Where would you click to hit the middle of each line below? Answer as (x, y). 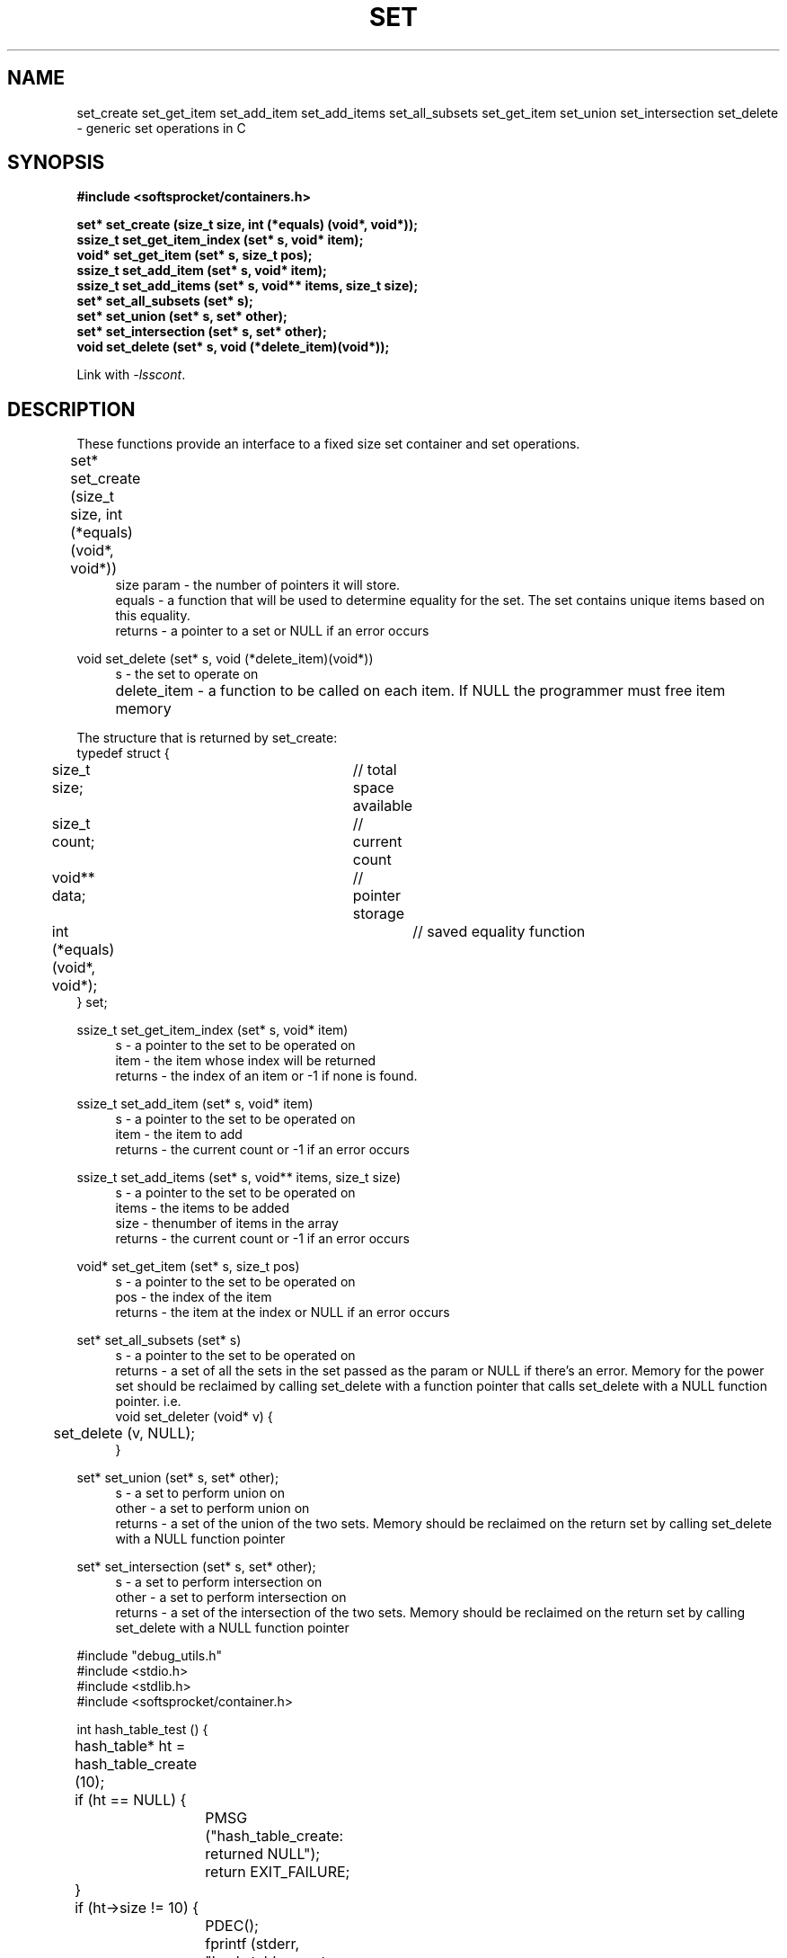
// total (375, 770)
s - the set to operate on (187, 674)
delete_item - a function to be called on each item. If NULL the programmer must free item (420, 691)
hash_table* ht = (130, 1746)
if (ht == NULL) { (131, 1800)
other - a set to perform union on (212, 1509)
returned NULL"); (263, 1854)
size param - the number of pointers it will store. (258, 585)
